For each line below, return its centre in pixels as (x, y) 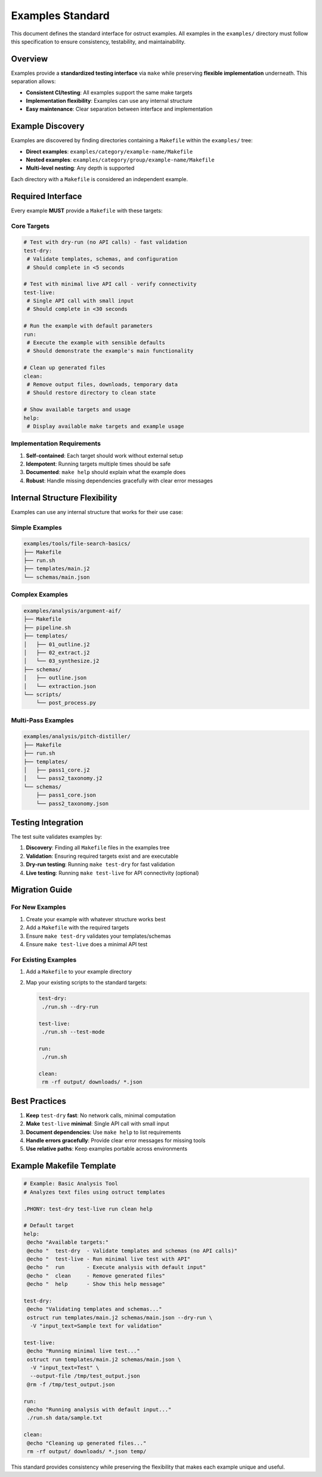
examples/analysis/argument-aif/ (72, 611)
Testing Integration (47, 822)
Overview (30, 59)
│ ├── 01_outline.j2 (57, 644)
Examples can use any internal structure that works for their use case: (97, 512)
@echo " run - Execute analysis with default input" (117, 1267)
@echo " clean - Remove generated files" (96, 1276)
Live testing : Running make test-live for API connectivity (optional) (112, 873)
